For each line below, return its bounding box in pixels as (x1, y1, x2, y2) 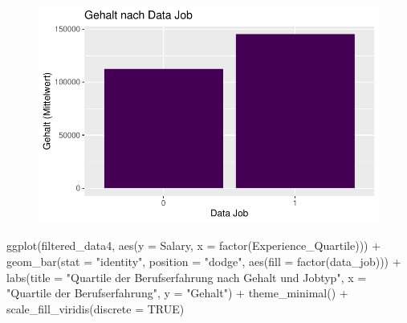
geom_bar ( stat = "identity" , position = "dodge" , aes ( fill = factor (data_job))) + (6, 253, 401, 269)
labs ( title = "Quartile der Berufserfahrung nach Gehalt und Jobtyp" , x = (6, 268, 367, 285)
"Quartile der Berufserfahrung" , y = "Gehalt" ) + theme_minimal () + (6, 284, 348, 301)
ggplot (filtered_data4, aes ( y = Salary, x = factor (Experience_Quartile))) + (6, 237, 381, 254)
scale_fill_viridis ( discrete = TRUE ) (6, 300, 185, 317)
